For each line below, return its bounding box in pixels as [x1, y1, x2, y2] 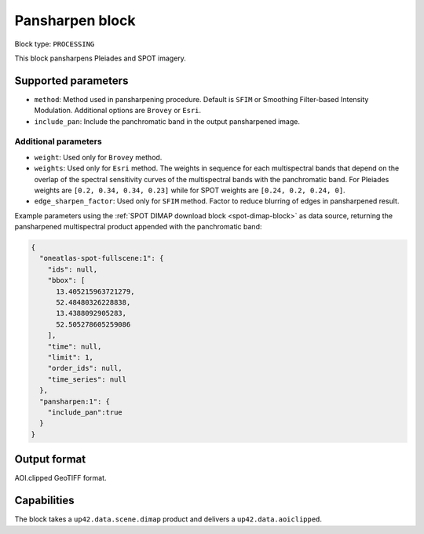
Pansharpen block [14, 12, 136, 29]
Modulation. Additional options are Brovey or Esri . [34, 106, 202, 115]
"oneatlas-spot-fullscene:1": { [39, 254, 164, 263]
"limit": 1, [47, 353, 94, 361]
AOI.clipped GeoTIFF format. [14, 474, 107, 483]
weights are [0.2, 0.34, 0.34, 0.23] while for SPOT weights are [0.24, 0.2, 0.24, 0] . [34, 185, 345, 195]
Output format [14, 452, 86, 466]
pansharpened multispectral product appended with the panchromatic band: [14, 222, 262, 232]
